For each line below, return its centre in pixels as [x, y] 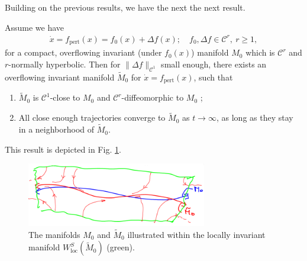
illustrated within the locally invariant [196, 234]
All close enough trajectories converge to [92, 117]
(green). [121, 247]
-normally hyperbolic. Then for [64, 64]
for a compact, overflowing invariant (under [83, 52]
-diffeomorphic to [153, 97]
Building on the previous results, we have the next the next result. [125, 7]
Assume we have [35, 27]
